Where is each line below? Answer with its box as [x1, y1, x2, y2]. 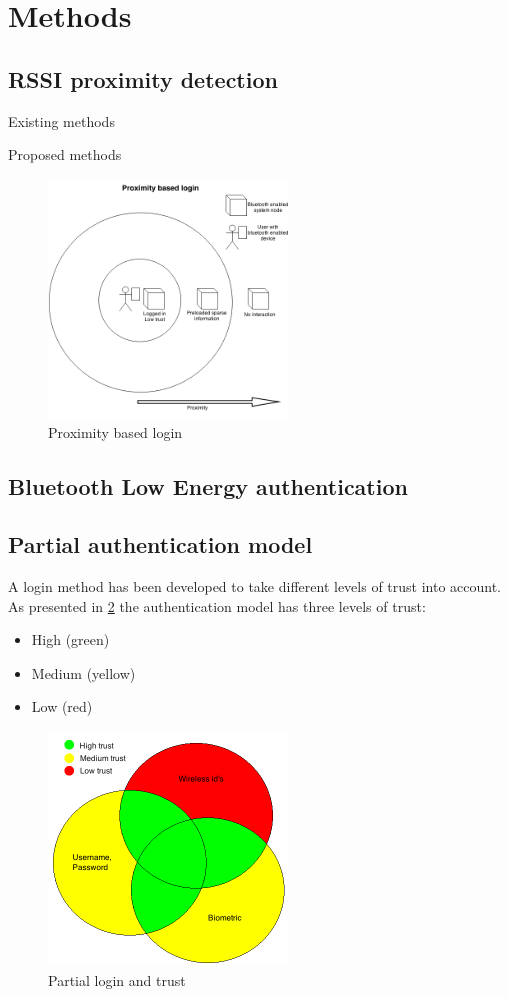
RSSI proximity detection [8, 63, 278, 94]
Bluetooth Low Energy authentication [8, 470, 408, 501]
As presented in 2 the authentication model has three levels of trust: [8, 595, 426, 616]
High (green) [31, 629, 110, 650]
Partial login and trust [48, 969, 186, 990]
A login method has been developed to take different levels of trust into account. [8, 576, 502, 597]
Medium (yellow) [31, 662, 136, 683]
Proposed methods [8, 144, 122, 165]
